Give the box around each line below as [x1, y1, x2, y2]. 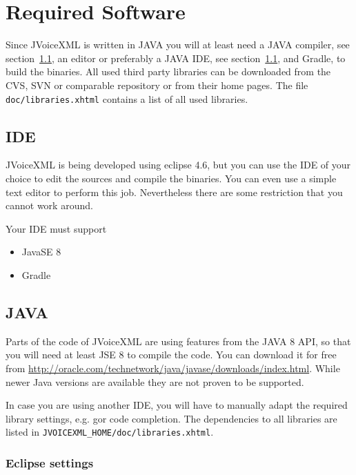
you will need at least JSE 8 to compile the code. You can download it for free [6, 347, 337, 362]
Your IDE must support [6, 221, 107, 235]
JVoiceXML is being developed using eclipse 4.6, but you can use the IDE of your [6, 157, 351, 172]
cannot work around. [6, 198, 93, 213]
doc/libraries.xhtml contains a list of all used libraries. [6, 91, 248, 106]
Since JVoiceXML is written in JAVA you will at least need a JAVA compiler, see [6, 37, 350, 52]
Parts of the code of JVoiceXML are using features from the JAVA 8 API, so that [6, 333, 351, 348]
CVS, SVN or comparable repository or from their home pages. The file [6, 77, 308, 92]
